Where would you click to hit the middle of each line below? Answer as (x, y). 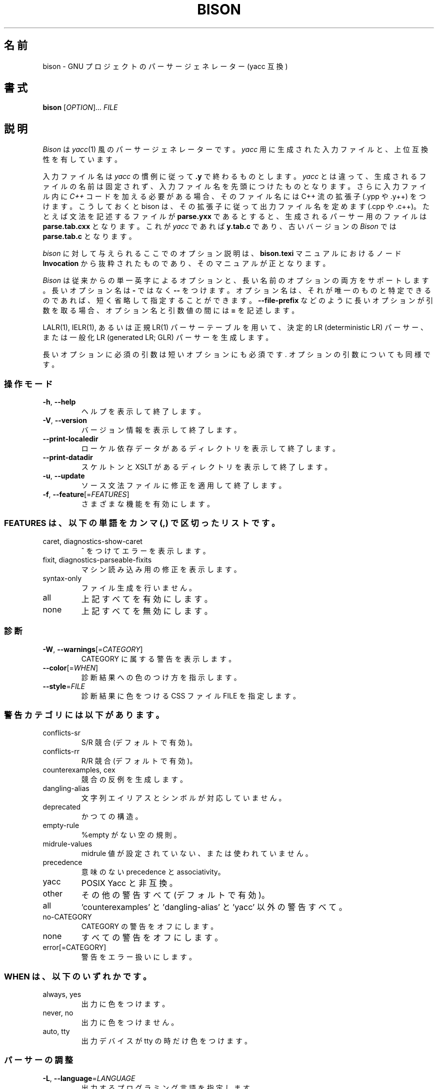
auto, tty (56, 1031)
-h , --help (59, 402)
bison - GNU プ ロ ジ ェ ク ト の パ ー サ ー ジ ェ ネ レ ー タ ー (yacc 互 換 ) (165, 66)
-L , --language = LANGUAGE (89, 1078)
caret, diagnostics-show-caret (92, 541)
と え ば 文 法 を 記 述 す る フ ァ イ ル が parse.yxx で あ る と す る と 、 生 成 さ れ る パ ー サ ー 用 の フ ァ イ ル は (235, 216)
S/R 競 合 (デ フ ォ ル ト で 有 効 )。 (139, 742)
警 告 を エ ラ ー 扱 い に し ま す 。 (139, 957)
